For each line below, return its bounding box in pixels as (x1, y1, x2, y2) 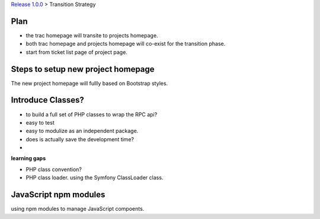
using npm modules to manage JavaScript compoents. (11, 205, 145, 212)
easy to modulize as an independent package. (25, 128, 139, 135)
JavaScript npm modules (11, 190, 105, 200)
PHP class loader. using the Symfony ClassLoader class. (25, 174, 164, 181)
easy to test (25, 119, 55, 126)
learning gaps (11, 155, 46, 162)
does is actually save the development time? (25, 135, 135, 142)
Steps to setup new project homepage (11, 64, 155, 74)
